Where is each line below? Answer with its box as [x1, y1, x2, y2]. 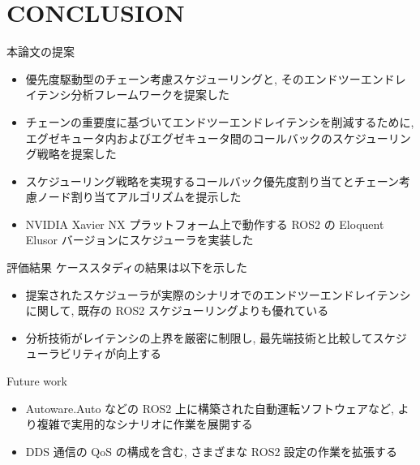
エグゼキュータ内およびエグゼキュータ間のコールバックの [25, 129, 332, 146]
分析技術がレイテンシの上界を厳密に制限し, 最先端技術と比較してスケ [25, 329, 396, 346]
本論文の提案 [6, 43, 75, 60]
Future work [6, 372, 67, 390]
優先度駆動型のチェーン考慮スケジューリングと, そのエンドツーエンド [25, 70, 395, 87]
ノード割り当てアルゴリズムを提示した [36, 188, 242, 205]
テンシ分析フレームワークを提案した [36, 86, 230, 103]
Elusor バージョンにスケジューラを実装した [25, 231, 254, 248]
